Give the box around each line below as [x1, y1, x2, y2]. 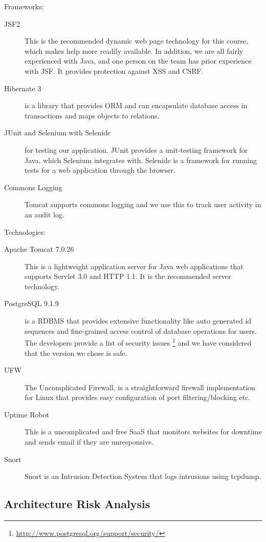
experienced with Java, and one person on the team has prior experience [25, 55, 252, 66]
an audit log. [25, 209, 64, 219]
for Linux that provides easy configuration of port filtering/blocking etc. [25, 392, 251, 403]
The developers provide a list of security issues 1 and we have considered [25, 336, 252, 348]
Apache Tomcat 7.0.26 [4, 244, 74, 254]
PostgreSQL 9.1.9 [4, 298, 59, 309]
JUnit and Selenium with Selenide [4, 127, 111, 138]
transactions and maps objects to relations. [25, 110, 160, 121]
